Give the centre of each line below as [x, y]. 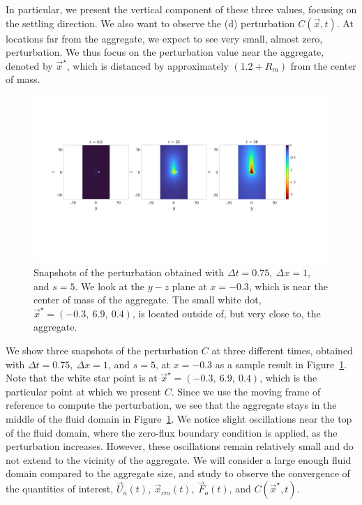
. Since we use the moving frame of [246, 391]
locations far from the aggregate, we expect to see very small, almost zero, [164, 38]
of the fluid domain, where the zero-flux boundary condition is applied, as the [172, 432]
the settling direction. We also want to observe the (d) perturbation [150, 23]
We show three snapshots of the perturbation [102, 351]
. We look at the [110, 286]
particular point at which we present [84, 391]
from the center [323, 65]
